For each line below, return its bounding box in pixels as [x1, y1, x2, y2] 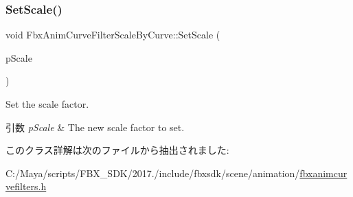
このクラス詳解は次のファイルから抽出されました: [5, 143, 229, 157]
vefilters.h [5, 179, 47, 194]
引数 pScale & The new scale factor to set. [5, 119, 185, 134]
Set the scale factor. [5, 97, 89, 111]
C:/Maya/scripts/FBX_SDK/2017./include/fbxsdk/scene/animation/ [5, 165, 300, 180]
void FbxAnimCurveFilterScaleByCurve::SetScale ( [5, 27, 220, 42]
